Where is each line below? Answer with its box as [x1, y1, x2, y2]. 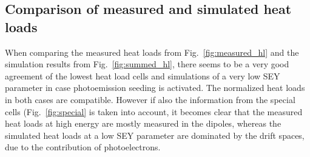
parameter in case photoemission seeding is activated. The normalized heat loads [5, 81, 305, 94]
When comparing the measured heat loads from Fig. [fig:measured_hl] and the [5, 45, 299, 58]
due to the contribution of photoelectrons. [5, 141, 161, 153]
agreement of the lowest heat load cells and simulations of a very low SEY [5, 69, 280, 82]
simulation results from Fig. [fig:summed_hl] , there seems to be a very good [5, 58, 289, 70]
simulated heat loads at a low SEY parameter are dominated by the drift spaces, [5, 129, 305, 141]
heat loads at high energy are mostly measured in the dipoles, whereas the [5, 117, 281, 130]
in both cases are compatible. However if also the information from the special [5, 93, 295, 105]
